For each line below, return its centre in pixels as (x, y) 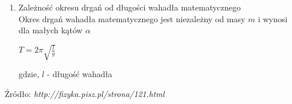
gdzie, (29, 74)
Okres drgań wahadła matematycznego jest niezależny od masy (132, 18)
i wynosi (273, 18)
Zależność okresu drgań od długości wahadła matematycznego (130, 7)
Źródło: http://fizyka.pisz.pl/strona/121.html (85, 93)
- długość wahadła (80, 74)
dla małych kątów (50, 30)
